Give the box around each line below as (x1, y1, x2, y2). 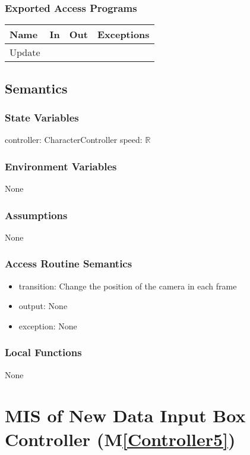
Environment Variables (5, 158, 117, 173)
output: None (18, 300, 68, 312)
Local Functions (5, 345, 82, 360)
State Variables (5, 110, 79, 124)
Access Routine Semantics (5, 256, 132, 271)
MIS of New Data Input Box (5, 403, 246, 428)
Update (10, 45, 40, 60)
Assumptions (5, 207, 68, 222)
